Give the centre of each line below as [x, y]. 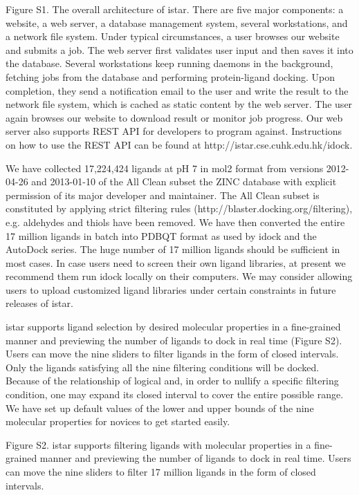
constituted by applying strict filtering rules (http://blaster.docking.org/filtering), [179, 208]
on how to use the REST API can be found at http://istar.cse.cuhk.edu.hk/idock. [179, 144]
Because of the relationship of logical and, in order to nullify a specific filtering [172, 381]
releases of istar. [39, 303]
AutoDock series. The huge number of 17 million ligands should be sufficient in [173, 249]
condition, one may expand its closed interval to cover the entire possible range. [175, 394]
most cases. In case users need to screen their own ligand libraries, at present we [176, 262]
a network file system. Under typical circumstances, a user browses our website [173, 36]
